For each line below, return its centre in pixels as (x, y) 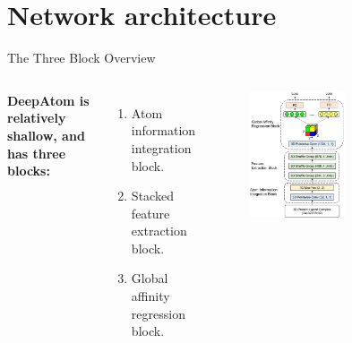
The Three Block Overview (82, 58)
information (163, 130)
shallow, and (46, 135)
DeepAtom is (48, 100)
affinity (150, 296)
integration (161, 147)
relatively (37, 118)
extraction (159, 231)
